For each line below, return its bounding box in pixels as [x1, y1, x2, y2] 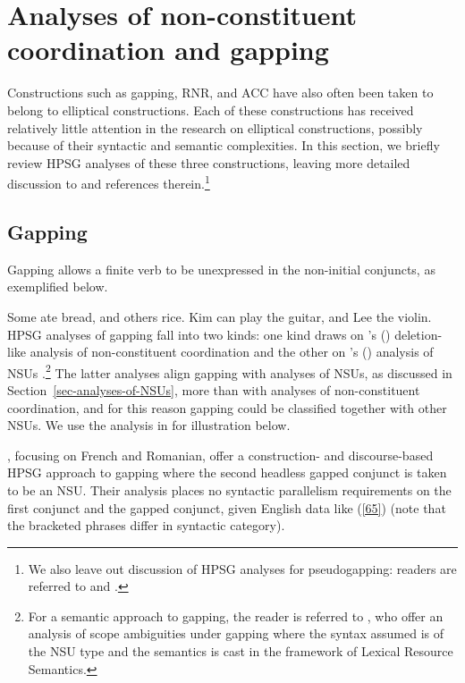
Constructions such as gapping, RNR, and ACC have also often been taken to [7, 83, 434, 102]
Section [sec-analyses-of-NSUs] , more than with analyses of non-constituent [7, 380, 420, 399]
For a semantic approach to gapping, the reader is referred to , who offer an [28, 606, 444, 625]
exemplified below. [7, 277, 108, 296]
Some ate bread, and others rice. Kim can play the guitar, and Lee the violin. [7, 307, 432, 325]
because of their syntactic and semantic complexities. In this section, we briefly [7, 136, 440, 155]
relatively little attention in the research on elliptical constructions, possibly [7, 118, 423, 137]
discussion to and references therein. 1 [7, 172, 210, 192]
